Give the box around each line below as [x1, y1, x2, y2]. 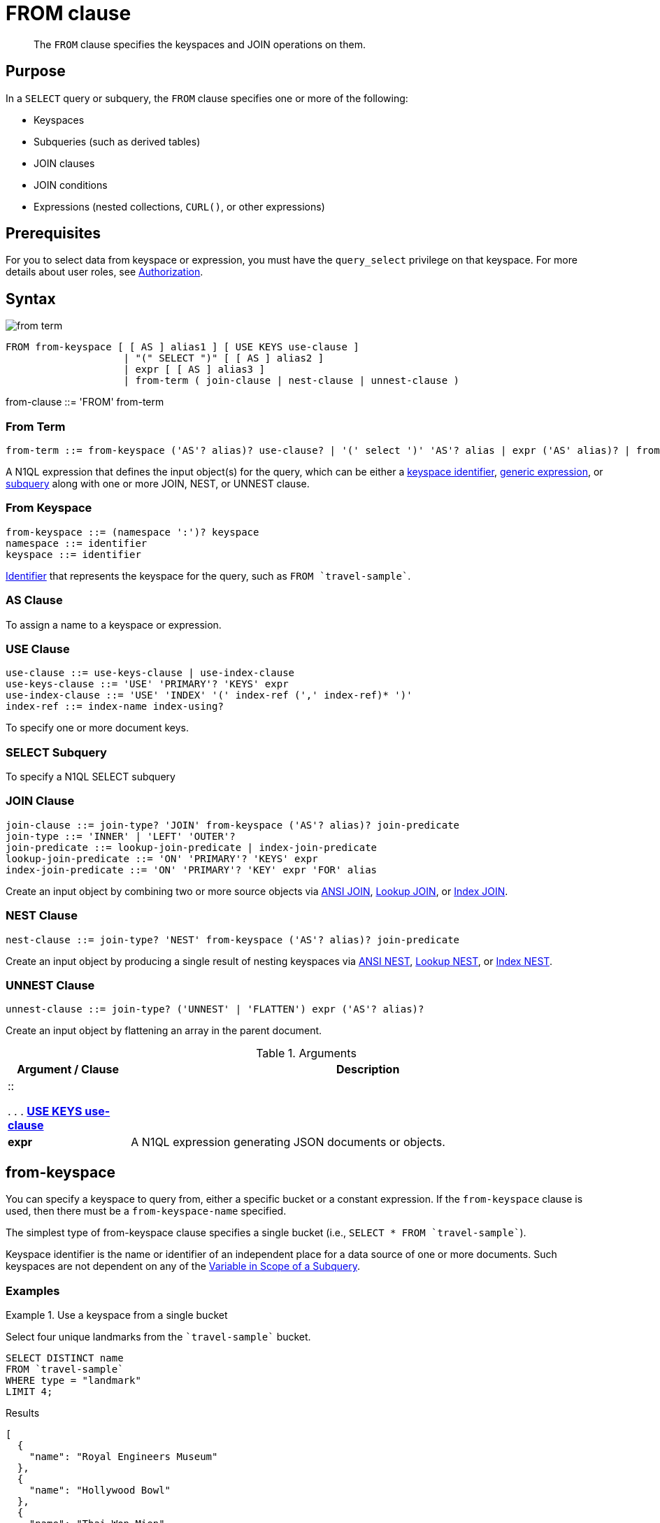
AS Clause [6, 593, 63, 608]
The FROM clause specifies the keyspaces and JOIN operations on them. [34, 38, 366, 50]
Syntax [6, 289, 56, 308]
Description [336, 1062, 400, 1077]
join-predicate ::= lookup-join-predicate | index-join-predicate [6, 841, 378, 853]
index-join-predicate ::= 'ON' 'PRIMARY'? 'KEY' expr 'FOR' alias [6, 864, 378, 875]
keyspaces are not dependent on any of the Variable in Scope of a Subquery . [6, 1260, 360, 1273]
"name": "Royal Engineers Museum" [29, 1450, 218, 1462]
